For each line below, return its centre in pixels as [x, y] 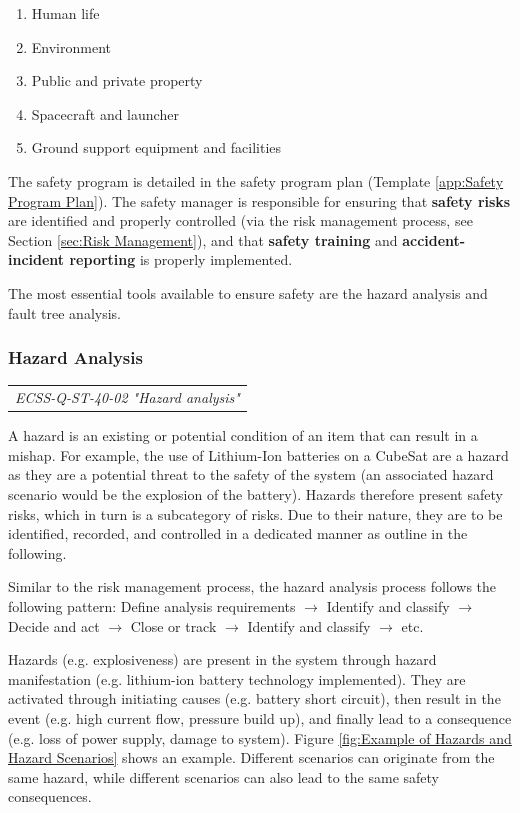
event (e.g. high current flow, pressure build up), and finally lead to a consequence [260, 717]
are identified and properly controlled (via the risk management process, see [240, 220]
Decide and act [54, 625]
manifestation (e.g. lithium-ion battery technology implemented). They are [237, 678]
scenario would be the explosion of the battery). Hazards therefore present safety [255, 493]
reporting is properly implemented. [181, 259]
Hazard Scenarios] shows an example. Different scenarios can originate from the [251, 757]
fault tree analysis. [64, 312]
